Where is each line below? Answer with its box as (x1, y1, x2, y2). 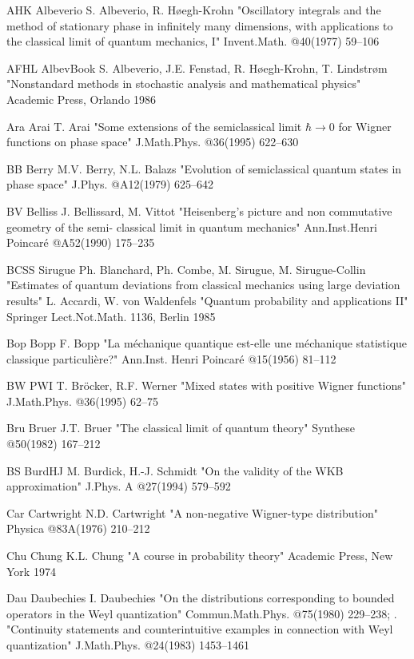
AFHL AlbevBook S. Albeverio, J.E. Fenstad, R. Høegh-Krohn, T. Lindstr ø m (6, 59, 388, 76)
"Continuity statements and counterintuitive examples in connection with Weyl (6, 621, 393, 637)
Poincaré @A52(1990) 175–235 (6, 234, 155, 251)
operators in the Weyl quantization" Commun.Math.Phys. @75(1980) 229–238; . (6, 605, 397, 621)
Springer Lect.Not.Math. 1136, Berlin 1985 (6, 308, 216, 324)
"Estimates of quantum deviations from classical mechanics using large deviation (6, 276, 400, 293)
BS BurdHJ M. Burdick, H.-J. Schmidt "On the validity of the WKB (6, 462, 344, 478)
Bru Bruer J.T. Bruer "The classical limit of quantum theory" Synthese (6, 419, 355, 436)
